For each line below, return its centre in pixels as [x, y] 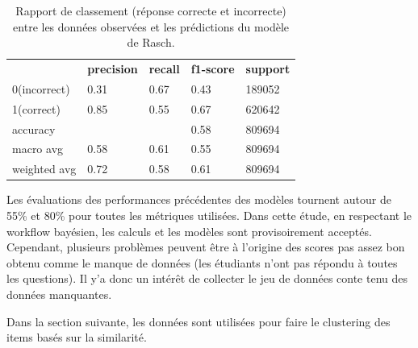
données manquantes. [59, 294]
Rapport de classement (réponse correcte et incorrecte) [151, 10]
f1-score [213, 69]
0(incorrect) [41, 88]
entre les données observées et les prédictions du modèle [151, 26]
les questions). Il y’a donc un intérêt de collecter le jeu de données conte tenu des [207, 278]
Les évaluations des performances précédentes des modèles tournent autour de [199, 199]
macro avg [38, 149]
